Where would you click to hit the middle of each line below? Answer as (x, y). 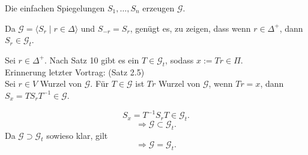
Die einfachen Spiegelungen (55, 8)
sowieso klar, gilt (77, 135)
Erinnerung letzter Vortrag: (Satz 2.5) (75, 72)
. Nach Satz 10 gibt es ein (92, 60)
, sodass (180, 60)
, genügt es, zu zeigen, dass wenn (190, 28)
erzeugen (159, 8)
